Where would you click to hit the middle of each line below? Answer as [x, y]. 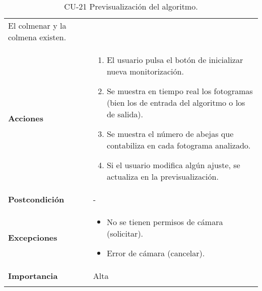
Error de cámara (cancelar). [156, 253]
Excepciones [33, 237]
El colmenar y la [37, 25]
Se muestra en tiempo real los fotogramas [180, 91]
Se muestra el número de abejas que [170, 134]
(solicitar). [125, 233]
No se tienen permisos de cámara [165, 222]
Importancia [33, 276]
